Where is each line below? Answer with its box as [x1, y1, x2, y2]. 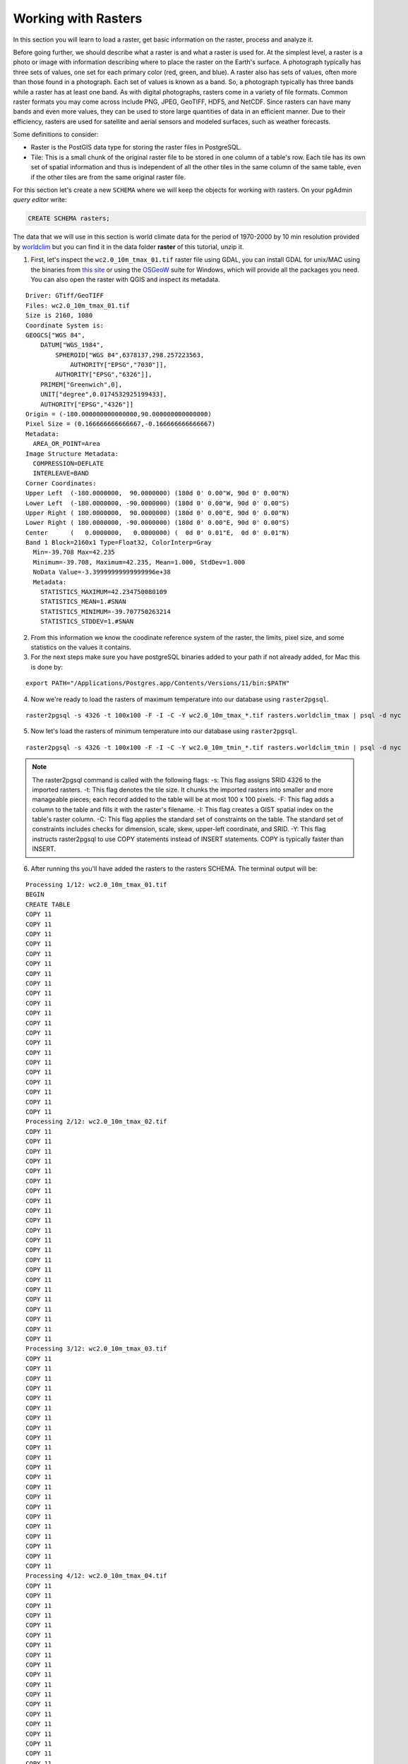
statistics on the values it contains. [30, 643, 132, 651]
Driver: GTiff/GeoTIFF [25, 291, 104, 300]
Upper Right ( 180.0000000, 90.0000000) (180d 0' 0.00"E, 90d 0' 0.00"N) [25, 509, 290, 516]
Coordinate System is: [25, 321, 104, 330]
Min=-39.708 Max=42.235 [32, 548, 116, 557]
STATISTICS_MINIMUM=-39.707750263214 [40, 608, 171, 615]
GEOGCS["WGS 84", [25, 331, 85, 339]
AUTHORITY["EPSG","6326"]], [55, 370, 152, 379]
